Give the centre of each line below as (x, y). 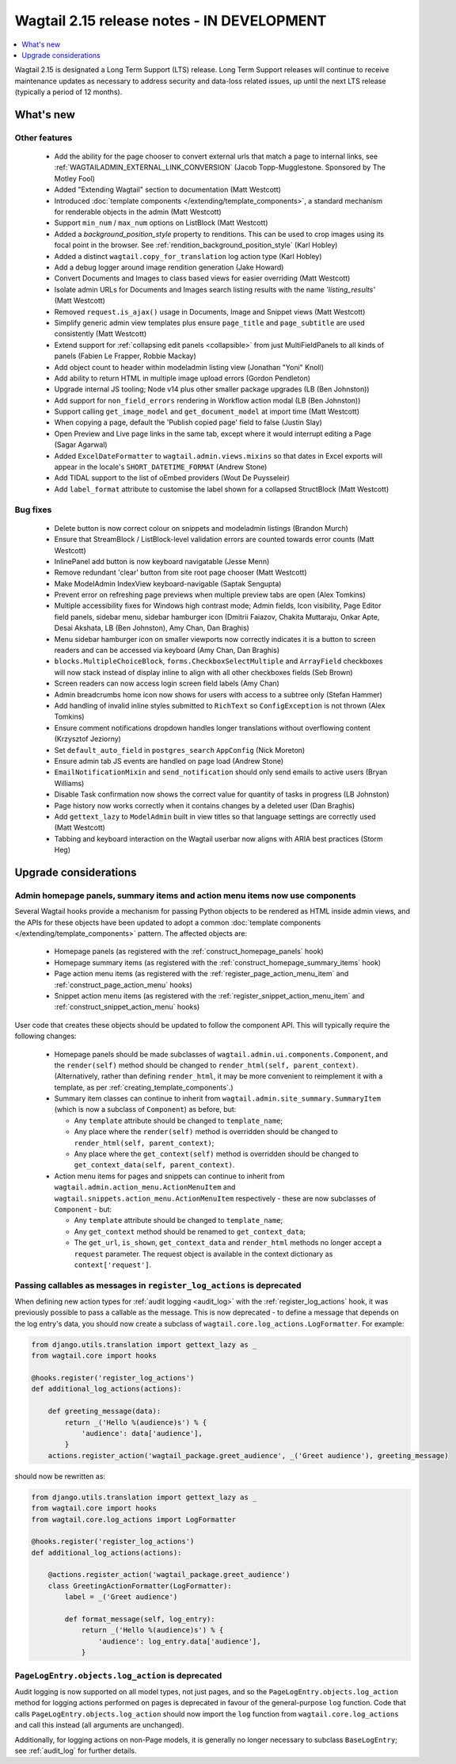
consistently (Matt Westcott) (101, 334)
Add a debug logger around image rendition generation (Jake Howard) (169, 267)
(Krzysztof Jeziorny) (88, 739)
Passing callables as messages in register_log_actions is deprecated (158, 1285)
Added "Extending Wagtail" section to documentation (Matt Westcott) (167, 189)
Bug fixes (33, 510)
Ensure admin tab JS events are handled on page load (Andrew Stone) (169, 761)
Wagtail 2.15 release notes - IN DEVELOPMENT (171, 21)
